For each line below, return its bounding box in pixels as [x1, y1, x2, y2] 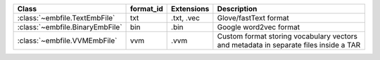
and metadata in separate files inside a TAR [217, 40, 361, 50]
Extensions [171, 4, 210, 13]
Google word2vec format [217, 22, 300, 31]
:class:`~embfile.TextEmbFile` [17, 13, 115, 22]
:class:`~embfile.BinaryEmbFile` [17, 22, 122, 31]
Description [217, 4, 258, 13]
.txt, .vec [171, 13, 201, 22]
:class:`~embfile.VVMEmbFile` [17, 36, 118, 45]
